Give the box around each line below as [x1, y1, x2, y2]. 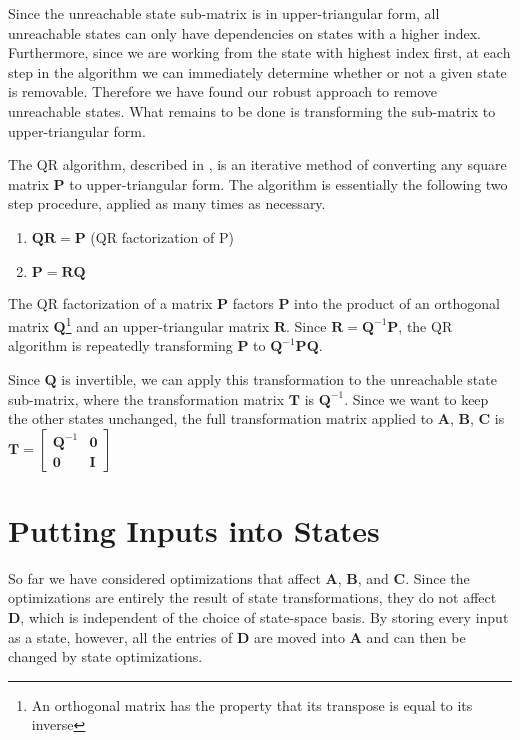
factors [232, 292, 274, 313]
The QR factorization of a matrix [8, 292, 213, 313]
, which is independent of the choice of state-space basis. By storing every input [20, 607, 509, 628]
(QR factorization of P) [90, 226, 234, 247]
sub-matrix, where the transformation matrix [8, 388, 285, 409]
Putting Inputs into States [8, 509, 380, 550]
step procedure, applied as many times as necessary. [8, 193, 326, 214]
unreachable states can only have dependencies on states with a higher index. [8, 22, 481, 43]
